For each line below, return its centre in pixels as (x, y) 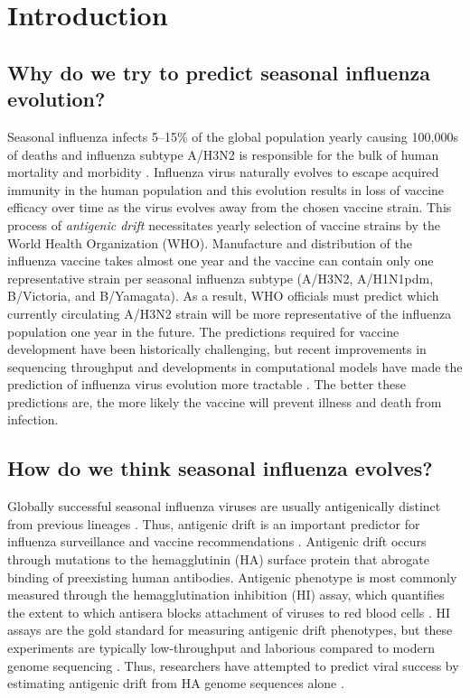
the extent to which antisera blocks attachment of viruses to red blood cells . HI (229, 612)
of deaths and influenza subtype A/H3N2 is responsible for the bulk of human (223, 154)
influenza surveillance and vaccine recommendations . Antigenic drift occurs (217, 541)
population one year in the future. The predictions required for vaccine (203, 331)
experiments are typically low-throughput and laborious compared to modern (221, 648)
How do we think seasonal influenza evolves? (220, 468)
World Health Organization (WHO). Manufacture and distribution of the (210, 242)
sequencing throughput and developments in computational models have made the (235, 366)
